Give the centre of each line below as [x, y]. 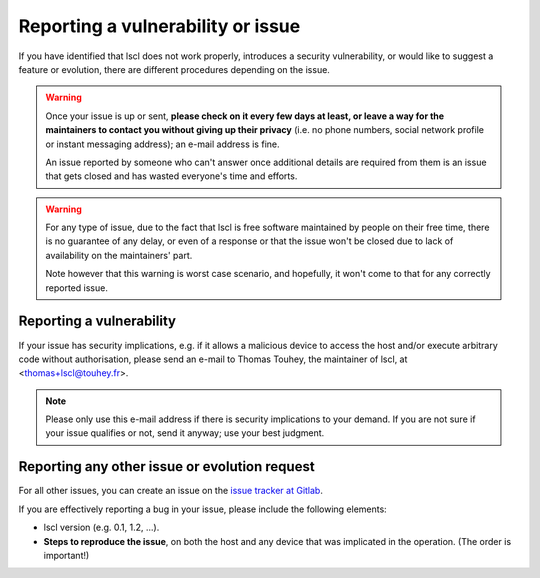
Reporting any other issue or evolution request [166, 466]
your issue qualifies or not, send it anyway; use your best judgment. [185, 433]
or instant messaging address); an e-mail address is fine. [162, 144]
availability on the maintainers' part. [119, 255]
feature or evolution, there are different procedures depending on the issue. [174, 69]
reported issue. [77, 287]
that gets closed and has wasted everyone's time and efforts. [171, 176]
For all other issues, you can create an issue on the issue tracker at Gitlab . [171, 491]
